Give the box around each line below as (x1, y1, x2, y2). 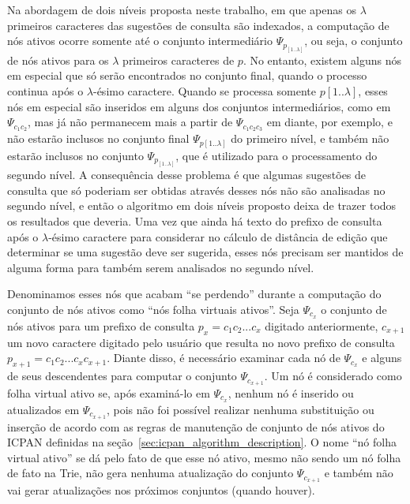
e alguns (362, 349, 402, 366)
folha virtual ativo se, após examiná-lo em (7, 384, 210, 401)
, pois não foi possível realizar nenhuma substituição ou (106, 401, 374, 417)
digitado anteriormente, (265, 317, 378, 334)
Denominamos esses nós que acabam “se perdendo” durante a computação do (7, 286, 382, 302)
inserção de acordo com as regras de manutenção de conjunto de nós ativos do (7, 418, 385, 435)
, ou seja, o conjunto (304, 32, 403, 49)
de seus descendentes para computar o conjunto (7, 368, 237, 384)
